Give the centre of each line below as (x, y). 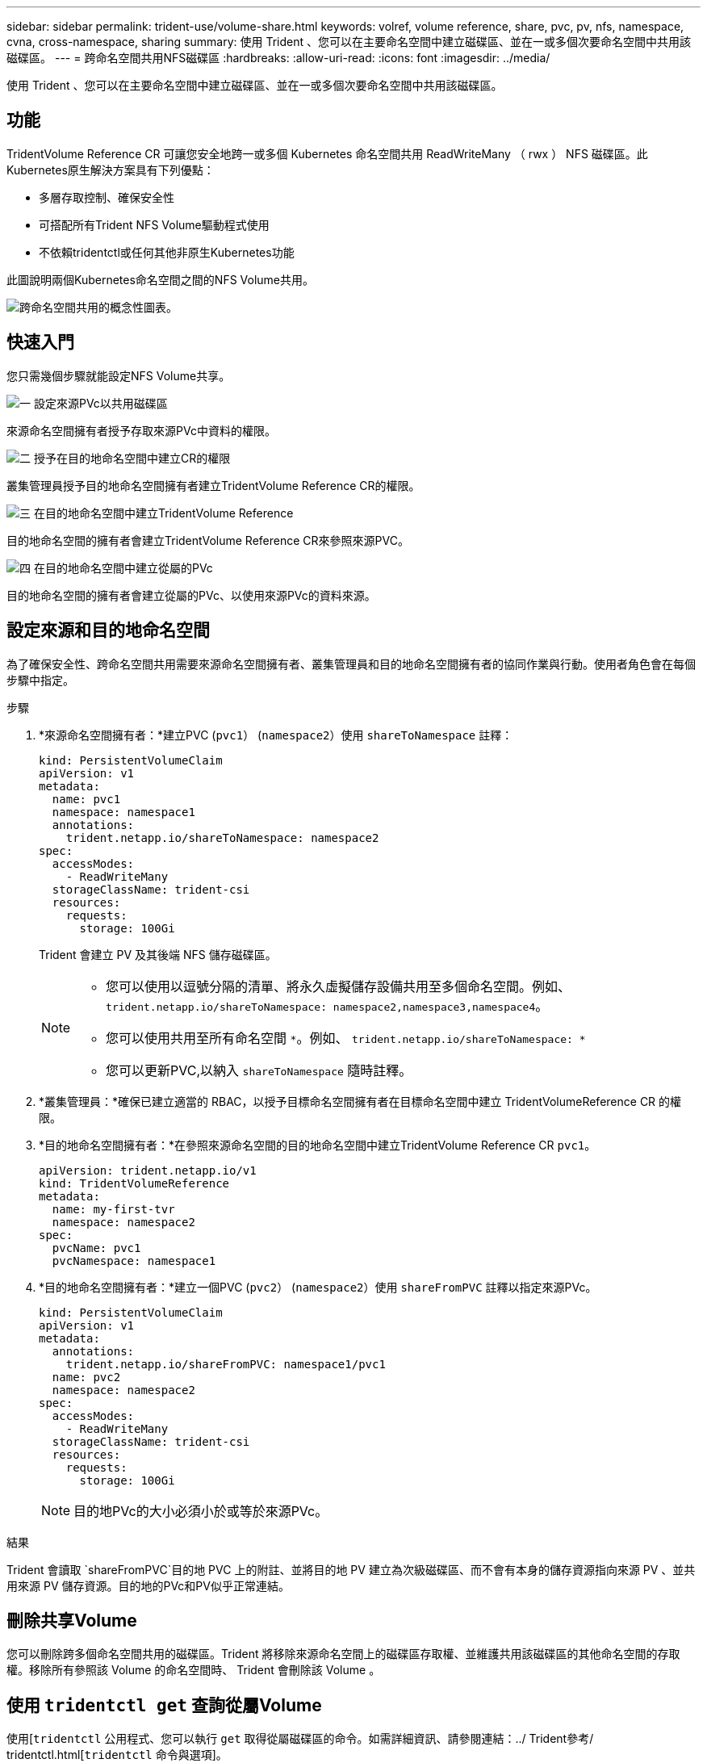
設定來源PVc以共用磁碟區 (100, 403)
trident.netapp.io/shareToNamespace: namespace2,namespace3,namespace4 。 (327, 1005)
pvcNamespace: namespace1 (134, 1260)
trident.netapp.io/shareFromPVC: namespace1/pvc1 (226, 1364)
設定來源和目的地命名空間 (108, 630)
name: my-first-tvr (113, 1209)
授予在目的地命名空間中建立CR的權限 (132, 458)
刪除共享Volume (72, 1620)
